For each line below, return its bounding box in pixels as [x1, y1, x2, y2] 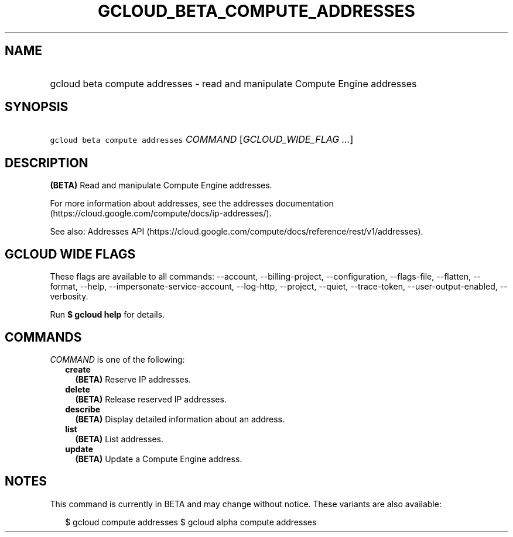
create [65, 364, 91, 374]
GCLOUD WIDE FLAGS [5, 246, 136, 261]
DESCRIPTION [5, 155, 88, 170]
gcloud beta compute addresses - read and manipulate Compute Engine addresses [50, 77, 417, 89]
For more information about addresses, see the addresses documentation [50, 198, 334, 209]
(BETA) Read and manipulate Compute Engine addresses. [50, 180, 272, 191]
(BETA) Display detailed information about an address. [75, 414, 285, 424]
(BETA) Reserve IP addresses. [75, 374, 191, 384]
